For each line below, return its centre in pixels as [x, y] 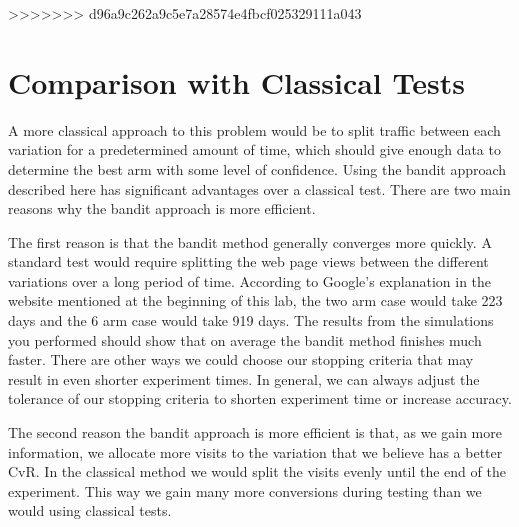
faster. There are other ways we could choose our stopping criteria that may [241, 359]
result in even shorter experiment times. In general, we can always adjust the [244, 378]
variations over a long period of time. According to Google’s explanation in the [250, 280]
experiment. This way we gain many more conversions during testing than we [245, 490]
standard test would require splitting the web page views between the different [248, 261]
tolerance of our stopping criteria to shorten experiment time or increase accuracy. [260, 398]
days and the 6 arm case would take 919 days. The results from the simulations [251, 320]
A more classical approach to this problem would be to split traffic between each [254, 129]
